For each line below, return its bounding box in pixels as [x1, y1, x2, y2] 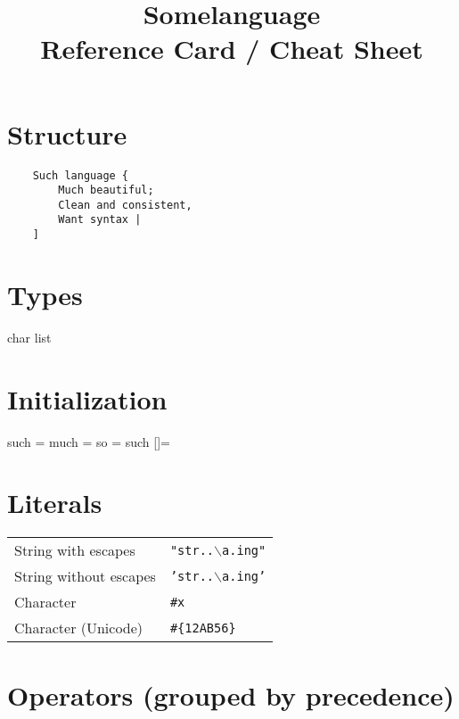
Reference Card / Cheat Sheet [40, 30, 423, 67]
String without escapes [14, 566, 156, 587]
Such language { [32, 169, 129, 182]
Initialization [7, 380, 168, 417]
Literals [7, 484, 102, 521]
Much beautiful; [58, 184, 154, 197]
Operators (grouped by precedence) [7, 676, 455, 713]
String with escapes [14, 540, 135, 561]
